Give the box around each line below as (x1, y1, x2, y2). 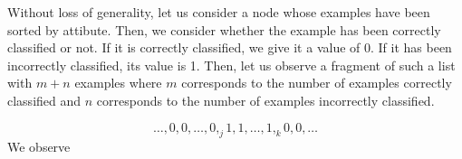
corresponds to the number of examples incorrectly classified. (96, 90, 435, 109)
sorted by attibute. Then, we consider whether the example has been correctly (7, 20, 441, 39)
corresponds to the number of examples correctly (181, 73, 452, 92)
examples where (74, 73, 162, 92)
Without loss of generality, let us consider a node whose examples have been (7, 3, 430, 21)
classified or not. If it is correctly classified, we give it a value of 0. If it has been (7, 38, 452, 57)
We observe (7, 137, 71, 156)
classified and (7, 90, 82, 109)
